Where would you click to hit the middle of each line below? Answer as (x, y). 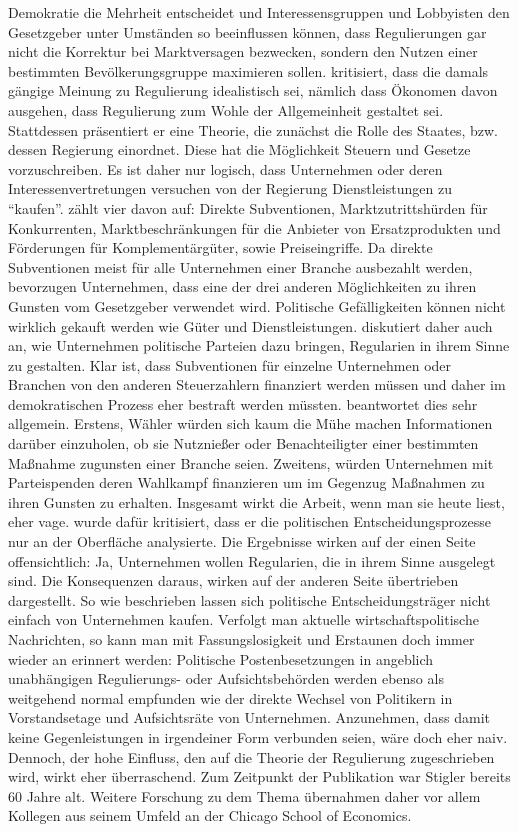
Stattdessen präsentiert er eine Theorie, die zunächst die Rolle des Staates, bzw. (253, 129)
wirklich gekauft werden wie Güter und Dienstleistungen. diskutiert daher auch (250, 325)
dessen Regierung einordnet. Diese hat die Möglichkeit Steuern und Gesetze (239, 149)
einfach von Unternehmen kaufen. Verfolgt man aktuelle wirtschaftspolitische (243, 619)
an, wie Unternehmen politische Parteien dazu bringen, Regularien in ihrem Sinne (259, 345)
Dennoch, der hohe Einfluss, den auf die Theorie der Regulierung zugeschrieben (251, 756)
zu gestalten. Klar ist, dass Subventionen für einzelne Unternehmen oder (230, 364)
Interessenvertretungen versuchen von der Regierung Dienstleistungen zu (230, 188)
